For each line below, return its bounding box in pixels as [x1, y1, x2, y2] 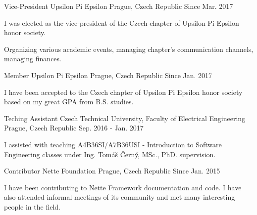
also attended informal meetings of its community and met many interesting [4, 192, 235, 202]
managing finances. [4, 53, 61, 64]
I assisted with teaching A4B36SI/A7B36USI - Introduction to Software [4, 139, 222, 149]
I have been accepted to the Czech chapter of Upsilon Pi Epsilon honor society [4, 86, 243, 97]
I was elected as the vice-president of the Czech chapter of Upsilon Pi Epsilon [4, 17, 239, 28]
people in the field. [4, 201, 60, 212]
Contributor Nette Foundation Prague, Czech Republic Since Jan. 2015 [4, 166, 220, 176]
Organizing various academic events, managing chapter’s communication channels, [4, 43, 254, 54]
